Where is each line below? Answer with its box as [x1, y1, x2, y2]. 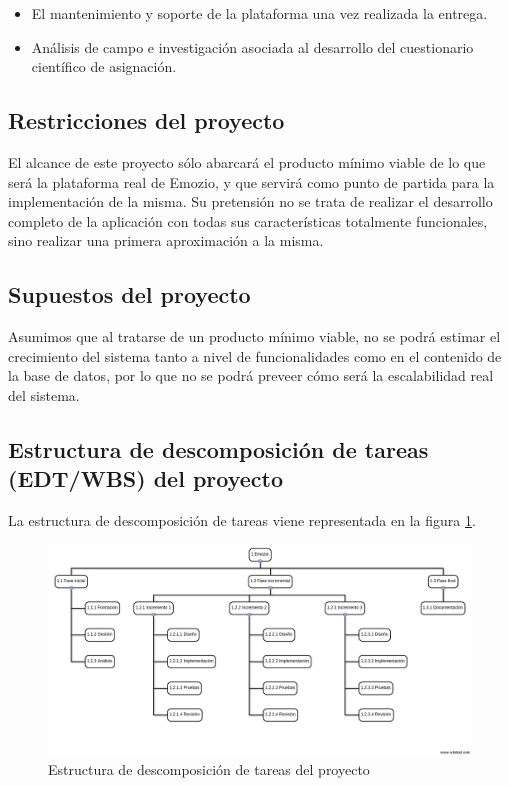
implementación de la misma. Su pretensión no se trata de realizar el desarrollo [8, 191, 493, 212]
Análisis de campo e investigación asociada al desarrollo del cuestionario [31, 36, 474, 57]
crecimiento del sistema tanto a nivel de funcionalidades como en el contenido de [8, 345, 502, 366]
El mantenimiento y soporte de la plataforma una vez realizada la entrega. [31, 3, 488, 23]
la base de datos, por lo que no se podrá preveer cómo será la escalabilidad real [8, 365, 494, 386]
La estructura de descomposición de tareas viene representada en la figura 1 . [8, 510, 476, 531]
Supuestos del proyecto [8, 279, 251, 310]
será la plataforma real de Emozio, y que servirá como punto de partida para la [8, 171, 495, 192]
